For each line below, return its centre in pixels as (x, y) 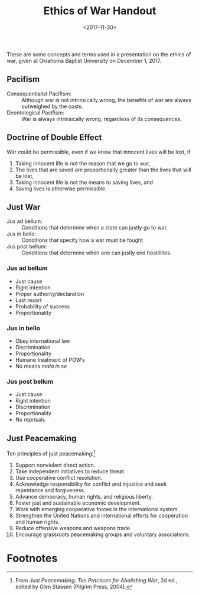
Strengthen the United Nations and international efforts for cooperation (102, 515)
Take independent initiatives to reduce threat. (70, 471)
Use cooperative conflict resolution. (59, 477)
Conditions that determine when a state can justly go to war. (94, 228)
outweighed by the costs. (52, 106)
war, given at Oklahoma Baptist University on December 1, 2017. (84, 60)
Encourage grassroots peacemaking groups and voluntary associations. (103, 534)
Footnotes (32, 558)
